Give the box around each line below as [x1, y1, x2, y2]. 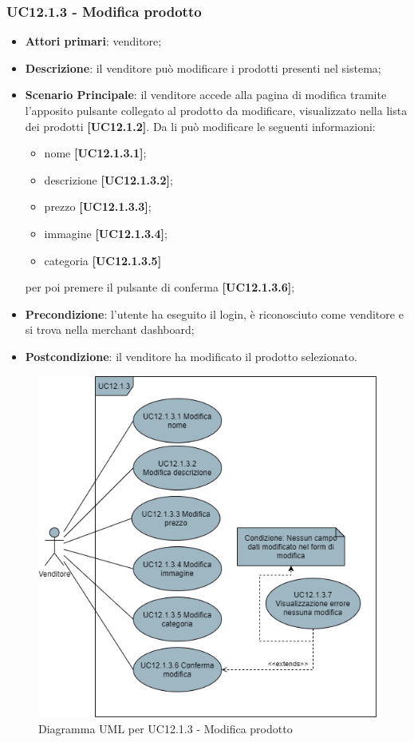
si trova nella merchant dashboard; [25, 321, 195, 338]
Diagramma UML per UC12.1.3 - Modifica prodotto [38, 720, 293, 737]
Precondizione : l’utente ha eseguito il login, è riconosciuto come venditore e [25, 305, 404, 322]
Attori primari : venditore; [25, 33, 162, 50]
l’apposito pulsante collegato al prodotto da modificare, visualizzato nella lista [25, 102, 408, 118]
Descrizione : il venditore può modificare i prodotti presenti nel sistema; [25, 59, 381, 76]
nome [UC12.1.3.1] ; [44, 145, 147, 161]
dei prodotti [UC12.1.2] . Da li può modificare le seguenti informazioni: [25, 117, 376, 134]
